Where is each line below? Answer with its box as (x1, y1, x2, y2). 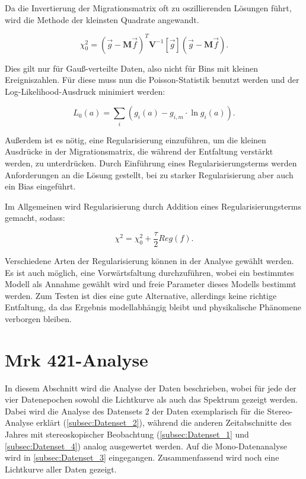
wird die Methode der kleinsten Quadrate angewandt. (5, 13, 199, 25)
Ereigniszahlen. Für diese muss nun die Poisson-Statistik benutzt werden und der (5, 73, 299, 86)
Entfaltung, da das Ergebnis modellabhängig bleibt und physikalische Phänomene (5, 301, 301, 313)
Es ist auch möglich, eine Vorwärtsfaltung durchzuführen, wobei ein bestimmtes (5, 266, 294, 278)
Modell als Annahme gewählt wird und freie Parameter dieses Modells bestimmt (5, 278, 297, 290)
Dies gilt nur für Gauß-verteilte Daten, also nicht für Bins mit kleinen (5, 62, 258, 74)
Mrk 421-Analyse (5, 347, 148, 371)
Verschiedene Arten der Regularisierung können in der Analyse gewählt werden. (5, 255, 294, 267)
